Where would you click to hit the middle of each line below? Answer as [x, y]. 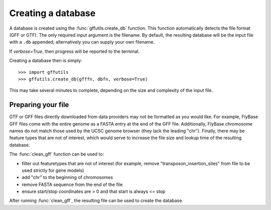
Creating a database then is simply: [46, 61]
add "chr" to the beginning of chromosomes [67, 177]
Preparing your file [39, 105]
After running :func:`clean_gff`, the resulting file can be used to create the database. [96, 200]
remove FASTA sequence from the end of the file [72, 184]
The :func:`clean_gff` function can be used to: [57, 154]
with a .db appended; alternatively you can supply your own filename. [82, 42]
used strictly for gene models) [53, 170]
